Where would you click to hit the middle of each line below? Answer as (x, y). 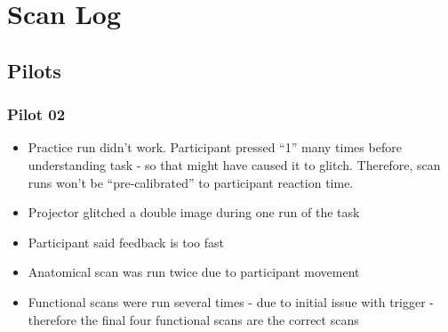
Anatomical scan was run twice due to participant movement (194, 272)
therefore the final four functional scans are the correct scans (193, 319)
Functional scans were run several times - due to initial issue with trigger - (231, 301)
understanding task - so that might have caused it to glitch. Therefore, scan (234, 164)
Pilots (34, 70)
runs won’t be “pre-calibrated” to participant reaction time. (191, 182)
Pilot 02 (36, 114)
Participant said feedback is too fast (126, 242)
